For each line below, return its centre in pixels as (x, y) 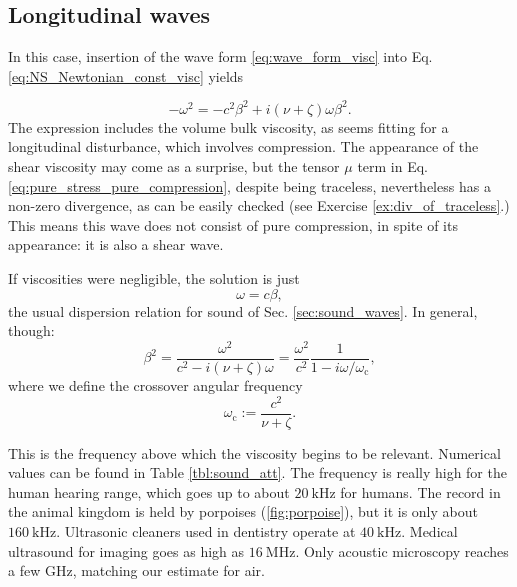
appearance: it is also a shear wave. (116, 244)
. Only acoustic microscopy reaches (402, 550)
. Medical (429, 531)
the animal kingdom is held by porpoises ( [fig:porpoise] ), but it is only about (243, 511)
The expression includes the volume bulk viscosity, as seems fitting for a (228, 126)
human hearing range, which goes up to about (149, 491)
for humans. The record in (420, 491)
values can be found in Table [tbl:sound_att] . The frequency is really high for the (257, 472)
